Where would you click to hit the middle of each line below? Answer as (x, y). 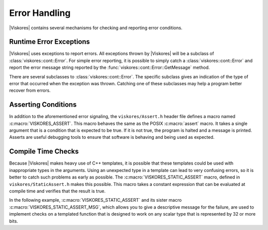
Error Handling (40, 13)
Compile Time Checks (44, 151)
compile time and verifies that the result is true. (57, 191)
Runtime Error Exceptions (50, 42)
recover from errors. (30, 90)
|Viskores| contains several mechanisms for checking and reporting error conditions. (96, 28)
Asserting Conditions (43, 105)
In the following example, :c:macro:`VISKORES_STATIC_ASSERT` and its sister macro (96, 200)
